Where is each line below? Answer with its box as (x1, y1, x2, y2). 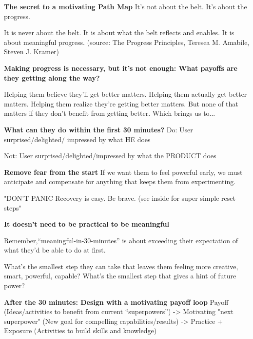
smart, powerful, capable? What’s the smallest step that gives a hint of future (4, 271, 236, 281)
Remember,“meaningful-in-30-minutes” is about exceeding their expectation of (4, 235, 238, 245)
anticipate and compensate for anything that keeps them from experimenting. (4, 176, 236, 187)
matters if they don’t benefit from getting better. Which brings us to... (4, 108, 215, 118)
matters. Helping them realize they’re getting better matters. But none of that (4, 98, 238, 108)
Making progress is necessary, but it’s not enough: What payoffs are (4, 63, 237, 73)
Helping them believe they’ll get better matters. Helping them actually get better (4, 89, 247, 99)
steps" (4, 202, 21, 212)
